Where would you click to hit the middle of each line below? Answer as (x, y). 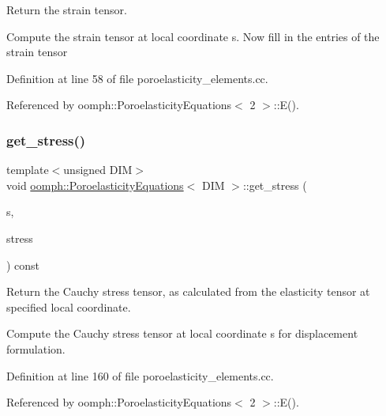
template (28, 170)
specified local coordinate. (69, 306)
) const (23, 265)
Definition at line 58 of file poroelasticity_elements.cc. (137, 78)
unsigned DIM (98, 170)
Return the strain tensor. (67, 9)
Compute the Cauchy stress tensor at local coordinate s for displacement (182, 333)
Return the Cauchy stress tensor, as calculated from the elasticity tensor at (188, 291)
